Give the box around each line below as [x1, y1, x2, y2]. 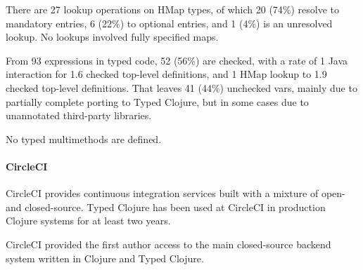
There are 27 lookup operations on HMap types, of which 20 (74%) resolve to [6, 2, 340, 16]
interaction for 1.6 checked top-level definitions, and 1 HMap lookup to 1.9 [6, 67, 327, 81]
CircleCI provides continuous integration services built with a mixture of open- [6, 186, 345, 201]
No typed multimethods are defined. [6, 131, 162, 146]
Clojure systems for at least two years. [6, 213, 171, 228]
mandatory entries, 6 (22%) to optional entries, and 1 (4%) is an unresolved [6, 15, 333, 30]
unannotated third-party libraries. [6, 108, 152, 123]
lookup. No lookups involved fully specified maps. [6, 29, 219, 44]
